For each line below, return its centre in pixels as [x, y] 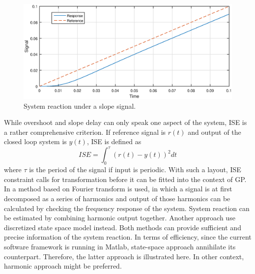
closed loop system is [35, 141]
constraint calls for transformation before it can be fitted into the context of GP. [125, 179]
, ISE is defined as [114, 141]
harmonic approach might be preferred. [63, 266]
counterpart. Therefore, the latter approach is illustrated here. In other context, [124, 256]
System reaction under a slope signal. [80, 106]
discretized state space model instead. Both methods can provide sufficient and [123, 227]
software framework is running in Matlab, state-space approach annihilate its [120, 246]
